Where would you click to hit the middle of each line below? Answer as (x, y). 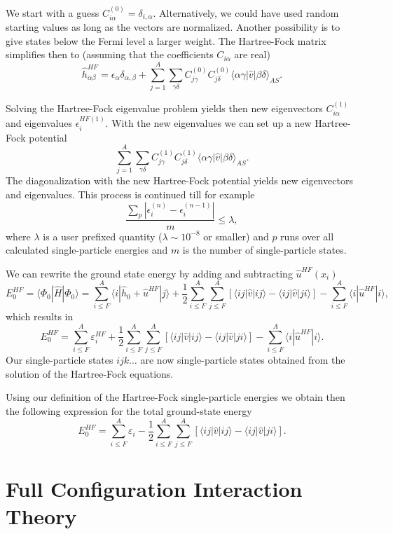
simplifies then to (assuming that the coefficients (110, 54)
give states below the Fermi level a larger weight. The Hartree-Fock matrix (166, 40)
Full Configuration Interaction (154, 488)
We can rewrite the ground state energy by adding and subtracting (149, 273)
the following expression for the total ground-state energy (129, 410)
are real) (252, 54)
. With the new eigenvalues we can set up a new (208, 123)
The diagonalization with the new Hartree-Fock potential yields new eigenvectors (179, 180)
